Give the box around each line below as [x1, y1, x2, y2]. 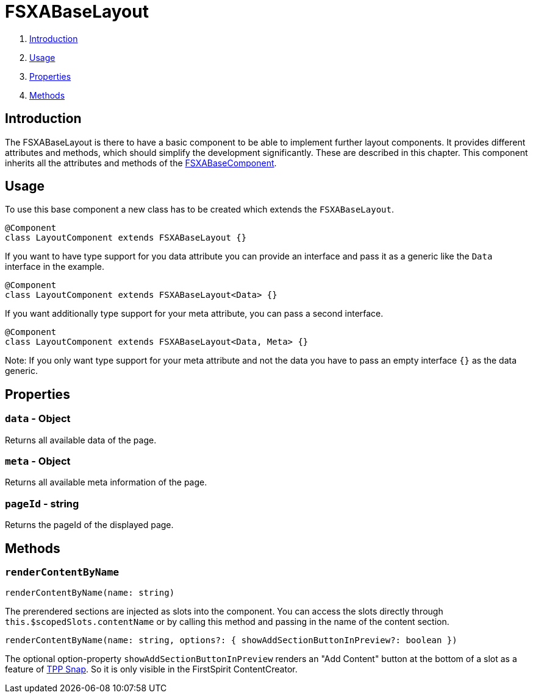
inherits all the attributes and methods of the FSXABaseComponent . [5, 157, 277, 168]
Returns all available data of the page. [5, 434, 157, 445]
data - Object [5, 412, 71, 425]
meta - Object [5, 455, 71, 468]
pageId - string [5, 497, 79, 510]
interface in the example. [5, 261, 105, 272]
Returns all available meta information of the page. [5, 477, 207, 488]
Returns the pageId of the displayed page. [5, 520, 174, 531]
